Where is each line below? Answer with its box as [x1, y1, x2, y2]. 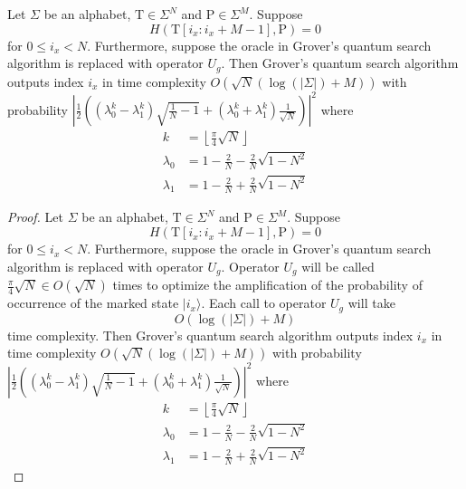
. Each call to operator [201, 293, 327, 312]
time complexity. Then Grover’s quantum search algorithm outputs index [7, 325, 414, 344]
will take [347, 293, 395, 312]
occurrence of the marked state [7, 293, 179, 312]
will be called [301, 256, 375, 275]
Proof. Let [7, 207, 63, 226]
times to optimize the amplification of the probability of [112, 275, 423, 294]
